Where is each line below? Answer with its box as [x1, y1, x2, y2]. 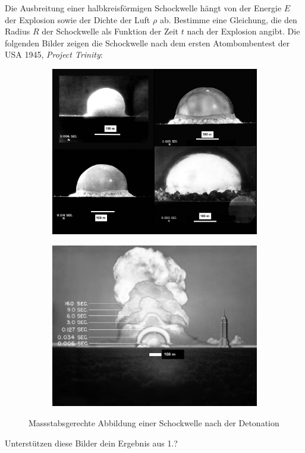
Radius [5, 25, 30, 37]
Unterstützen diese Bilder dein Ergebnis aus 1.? [5, 436, 178, 449]
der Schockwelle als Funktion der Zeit [42, 25, 179, 37]
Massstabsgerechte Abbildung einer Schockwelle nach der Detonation [29, 417, 279, 429]
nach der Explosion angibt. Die [187, 25, 300, 37]
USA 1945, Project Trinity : [5, 48, 103, 61]
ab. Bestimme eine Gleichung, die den [159, 13, 297, 26]
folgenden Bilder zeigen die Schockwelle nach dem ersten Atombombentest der [5, 36, 290, 49]
